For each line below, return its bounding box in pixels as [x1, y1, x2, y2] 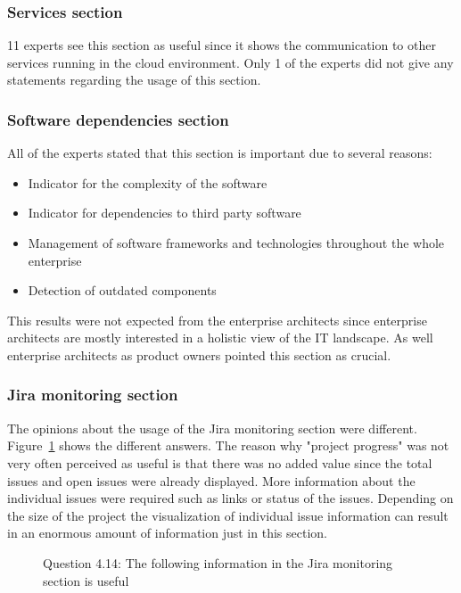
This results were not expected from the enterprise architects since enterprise [7, 310, 427, 329]
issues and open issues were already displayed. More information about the [7, 471, 416, 490]
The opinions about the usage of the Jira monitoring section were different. [7, 418, 417, 437]
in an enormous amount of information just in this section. [7, 523, 327, 542]
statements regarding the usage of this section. [7, 70, 261, 89]
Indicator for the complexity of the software [28, 173, 268, 192]
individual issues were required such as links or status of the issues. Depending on [7, 489, 454, 507]
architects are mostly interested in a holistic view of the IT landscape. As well [7, 328, 433, 347]
